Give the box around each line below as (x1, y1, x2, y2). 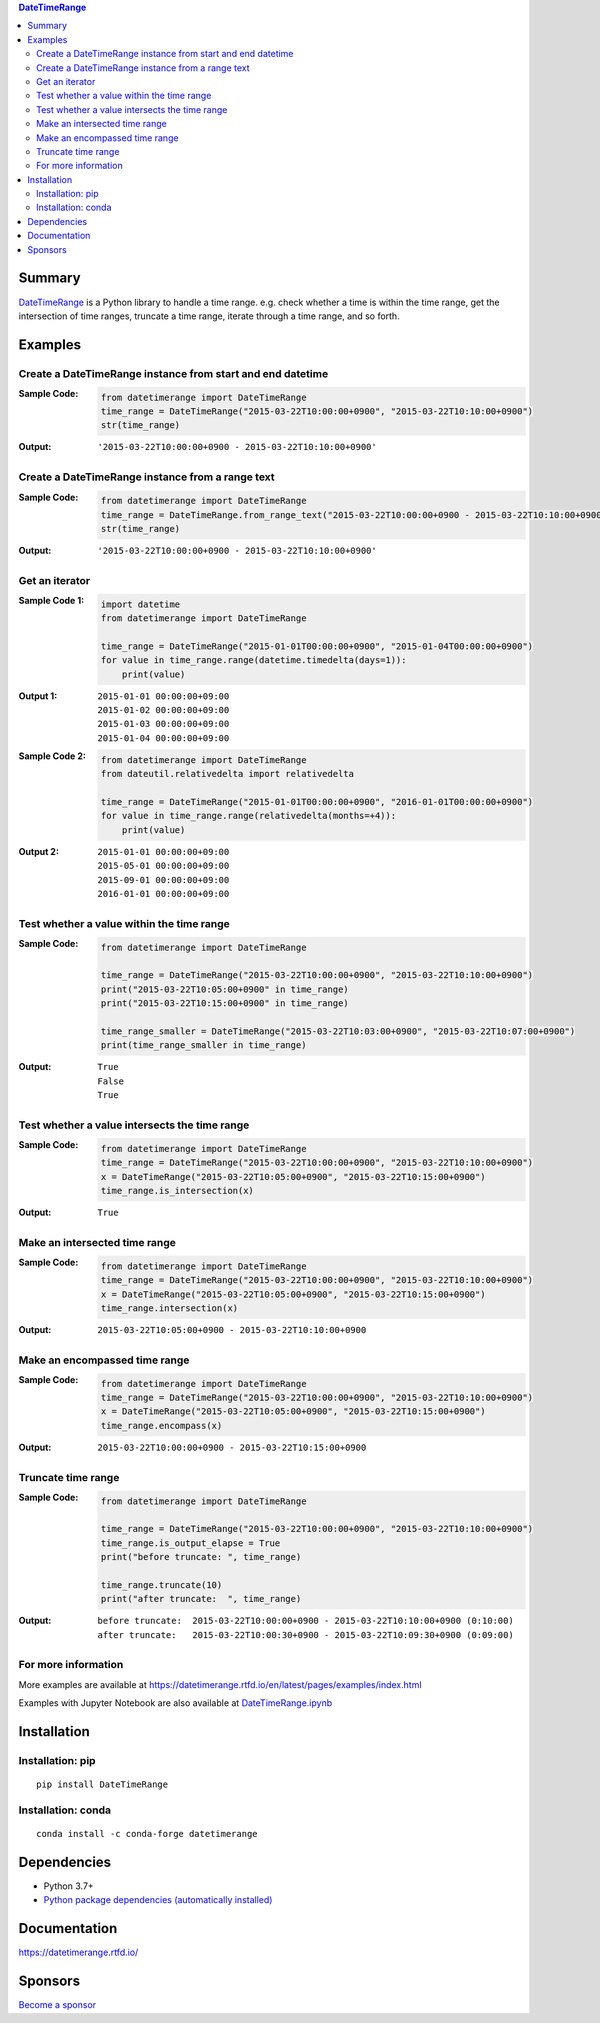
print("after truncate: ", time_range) (100, 1593, 302, 1605)
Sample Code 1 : (18, 595, 85, 607)
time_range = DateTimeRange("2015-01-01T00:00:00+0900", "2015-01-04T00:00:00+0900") (100, 640, 534, 652)
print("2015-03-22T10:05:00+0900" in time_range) (100, 983, 349, 995)
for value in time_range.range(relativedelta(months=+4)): (100, 810, 397, 822)
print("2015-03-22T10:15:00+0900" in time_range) (100, 998, 349, 1009)
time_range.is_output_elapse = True (100, 1537, 281, 1549)
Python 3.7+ (43, 1880, 94, 1892)
